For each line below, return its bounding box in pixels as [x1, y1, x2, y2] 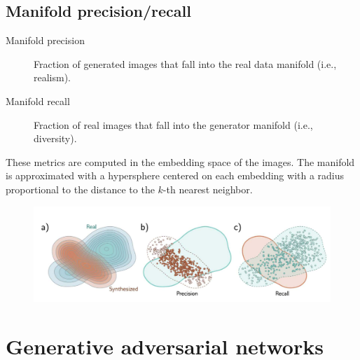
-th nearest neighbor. [162, 181, 253, 196]
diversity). [34, 131, 77, 146]
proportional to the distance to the [6, 181, 155, 196]
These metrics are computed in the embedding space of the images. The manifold [6, 154, 355, 169]
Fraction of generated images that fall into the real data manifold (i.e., [34, 56, 337, 71]
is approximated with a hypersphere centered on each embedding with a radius [6, 168, 345, 183]
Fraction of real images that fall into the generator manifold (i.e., [34, 117, 313, 132]
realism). [34, 70, 71, 85]
